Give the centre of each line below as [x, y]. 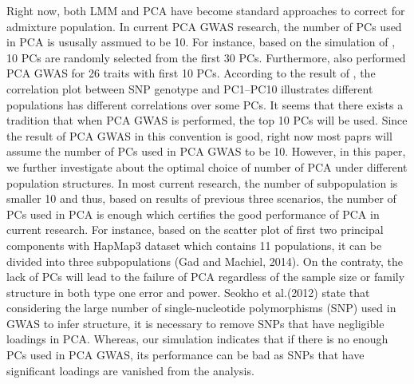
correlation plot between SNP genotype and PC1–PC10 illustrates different [190, 88]
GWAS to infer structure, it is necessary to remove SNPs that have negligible [195, 323]
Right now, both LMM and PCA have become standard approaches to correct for [206, 10]
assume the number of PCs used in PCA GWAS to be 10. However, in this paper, [206, 151]
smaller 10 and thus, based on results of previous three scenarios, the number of [201, 198]
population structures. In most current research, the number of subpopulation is [202, 182]
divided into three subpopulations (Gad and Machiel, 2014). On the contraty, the [205, 261]
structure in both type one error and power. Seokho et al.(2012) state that [188, 292]
